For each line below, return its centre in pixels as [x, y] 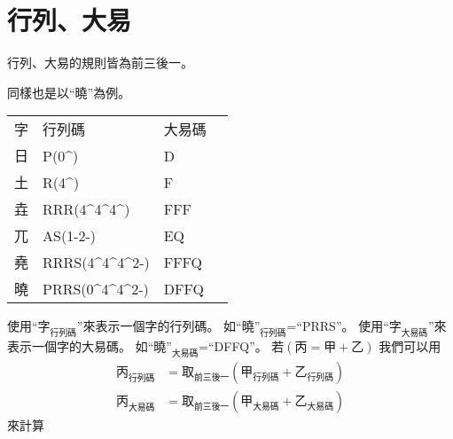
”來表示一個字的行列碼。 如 [156, 326]
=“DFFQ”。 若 [242, 346]
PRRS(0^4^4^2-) [96, 288]
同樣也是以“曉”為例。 [69, 92]
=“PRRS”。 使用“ [338, 326]
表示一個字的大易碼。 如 [78, 346]
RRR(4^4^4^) [86, 208]
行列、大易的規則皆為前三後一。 [100, 63]
